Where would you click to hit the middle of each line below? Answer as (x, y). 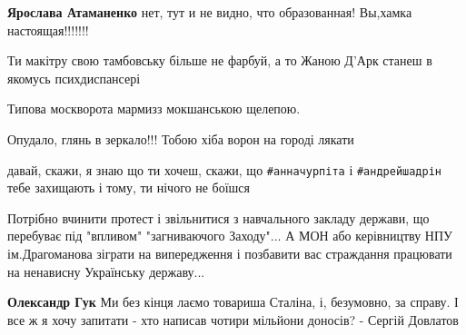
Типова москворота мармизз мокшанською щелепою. (154, 108)
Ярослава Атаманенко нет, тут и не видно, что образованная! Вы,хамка (210, 12)
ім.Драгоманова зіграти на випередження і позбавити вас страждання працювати (230, 253)
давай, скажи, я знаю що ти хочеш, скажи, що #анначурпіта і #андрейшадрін (225, 169)
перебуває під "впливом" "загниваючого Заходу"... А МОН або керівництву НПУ (230, 236)
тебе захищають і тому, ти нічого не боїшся (129, 187)
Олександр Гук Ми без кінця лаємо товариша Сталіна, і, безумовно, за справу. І (233, 302)
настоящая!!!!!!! (48, 30)
